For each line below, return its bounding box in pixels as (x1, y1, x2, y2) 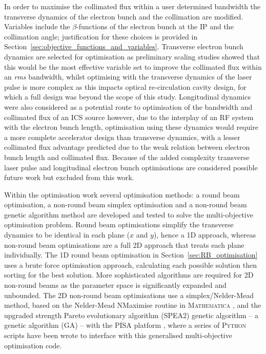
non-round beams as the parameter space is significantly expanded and (4, 280, 227, 290)
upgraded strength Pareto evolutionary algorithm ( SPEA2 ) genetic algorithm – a (4, 309, 259, 320)
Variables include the (4, 21, 70, 32)
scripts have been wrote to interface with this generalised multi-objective (4, 330, 232, 340)
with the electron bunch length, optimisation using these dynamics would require (4, 122, 258, 132)
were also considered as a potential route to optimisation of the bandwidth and (4, 101, 253, 112)
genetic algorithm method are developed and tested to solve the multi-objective (4, 209, 253, 220)
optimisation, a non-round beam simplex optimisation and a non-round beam (4, 199, 247, 210)
